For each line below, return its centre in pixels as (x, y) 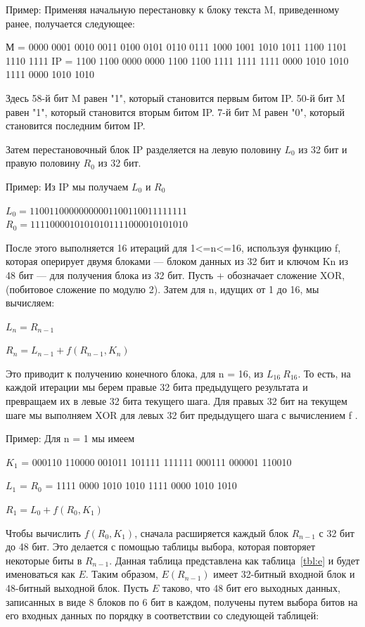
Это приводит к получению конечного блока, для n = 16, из (135, 373)
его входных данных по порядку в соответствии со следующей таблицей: (162, 615)
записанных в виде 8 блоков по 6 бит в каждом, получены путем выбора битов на (182, 601)
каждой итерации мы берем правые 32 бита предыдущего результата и (157, 387)
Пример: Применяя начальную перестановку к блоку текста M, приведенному (173, 9)
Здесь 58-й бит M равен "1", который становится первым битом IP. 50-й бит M (175, 97)
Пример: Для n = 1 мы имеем (70, 438)
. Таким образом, (122, 574)
